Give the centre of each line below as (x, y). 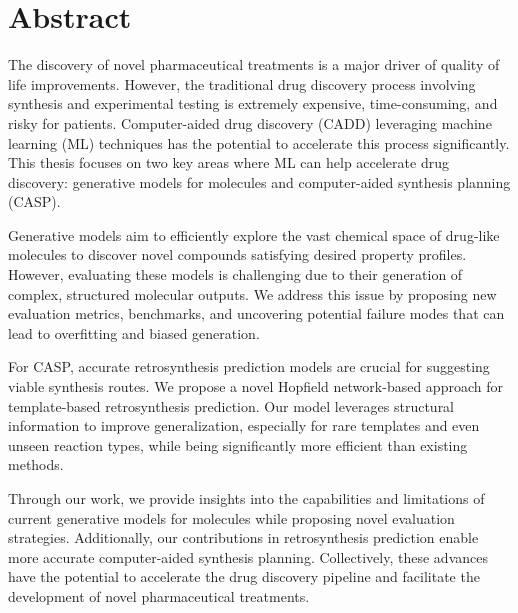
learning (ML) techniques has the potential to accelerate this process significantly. (259, 142)
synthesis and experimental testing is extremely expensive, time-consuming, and (253, 103)
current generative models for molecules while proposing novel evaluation (231, 517)
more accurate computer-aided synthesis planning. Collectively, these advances (248, 556)
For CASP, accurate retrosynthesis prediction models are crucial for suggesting (249, 366)
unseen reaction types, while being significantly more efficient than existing (238, 444)
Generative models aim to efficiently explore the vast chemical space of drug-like (254, 234)
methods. (36, 464)
